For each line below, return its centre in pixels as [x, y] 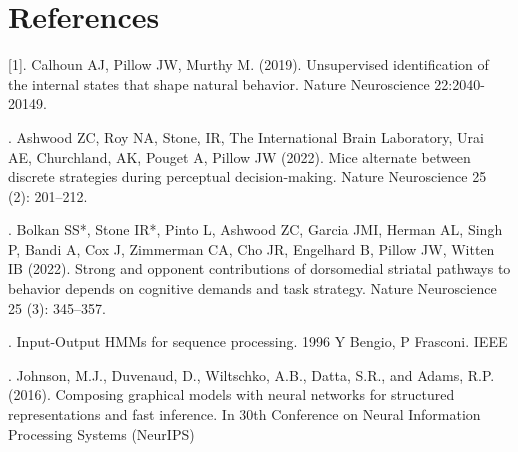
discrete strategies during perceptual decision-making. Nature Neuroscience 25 [247, 176]
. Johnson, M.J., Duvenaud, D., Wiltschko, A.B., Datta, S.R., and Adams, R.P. [251, 374]
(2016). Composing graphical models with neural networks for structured [231, 394]
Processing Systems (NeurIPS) [101, 433]
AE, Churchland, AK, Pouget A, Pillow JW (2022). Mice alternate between [239, 156]
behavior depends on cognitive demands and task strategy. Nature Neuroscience [252, 288]
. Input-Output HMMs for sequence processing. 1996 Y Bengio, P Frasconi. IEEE [258, 341]
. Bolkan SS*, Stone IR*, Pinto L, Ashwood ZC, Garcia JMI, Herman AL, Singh [255, 229]
